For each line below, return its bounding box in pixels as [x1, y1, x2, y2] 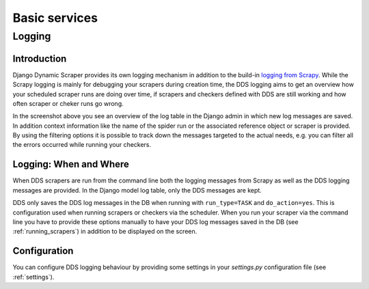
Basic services [12, 10, 98, 25]
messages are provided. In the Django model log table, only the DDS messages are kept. [12, 186, 262, 194]
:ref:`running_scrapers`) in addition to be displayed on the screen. [12, 228, 197, 236]
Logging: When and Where [12, 159, 130, 170]
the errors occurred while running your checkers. [12, 141, 152, 149]
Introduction [12, 53, 67, 64]
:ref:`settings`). [12, 273, 55, 281]
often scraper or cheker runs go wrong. [12, 99, 124, 107]
